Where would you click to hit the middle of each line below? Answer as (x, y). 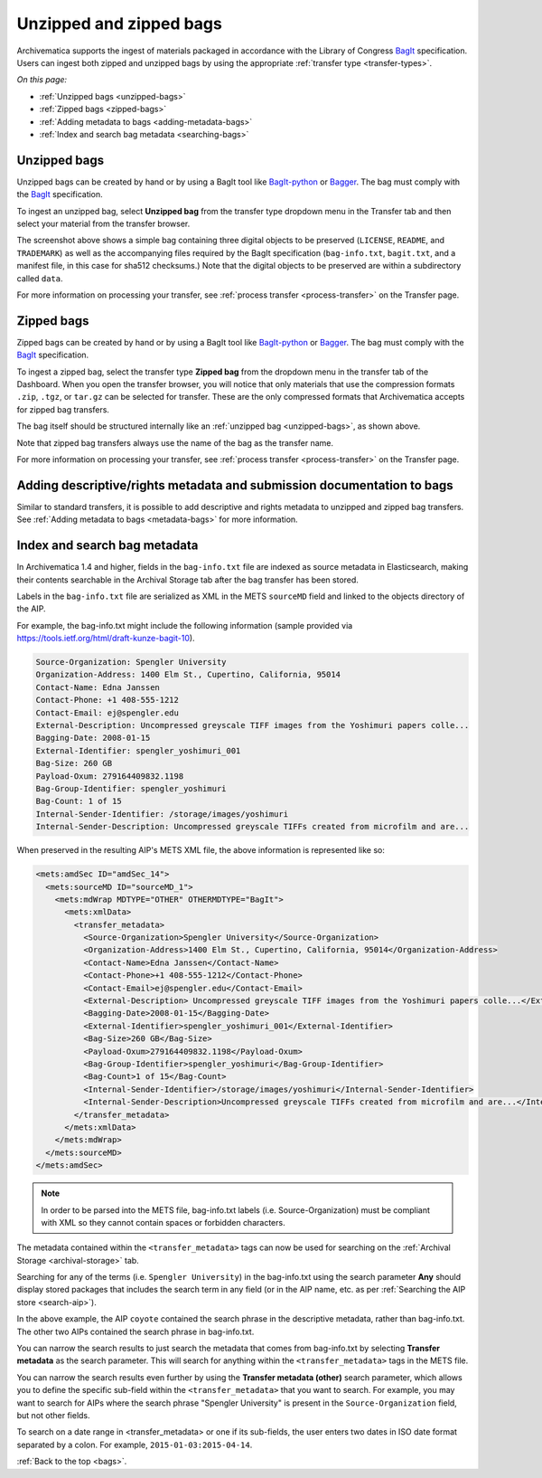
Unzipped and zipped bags (120, 24)
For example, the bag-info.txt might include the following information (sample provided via (185, 625)
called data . (40, 278)
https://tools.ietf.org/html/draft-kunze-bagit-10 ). (106, 639)
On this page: (42, 80)
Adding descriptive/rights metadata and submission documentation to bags (235, 485)
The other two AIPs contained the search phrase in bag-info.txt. (135, 1331)
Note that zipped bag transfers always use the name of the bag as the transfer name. (175, 442)
